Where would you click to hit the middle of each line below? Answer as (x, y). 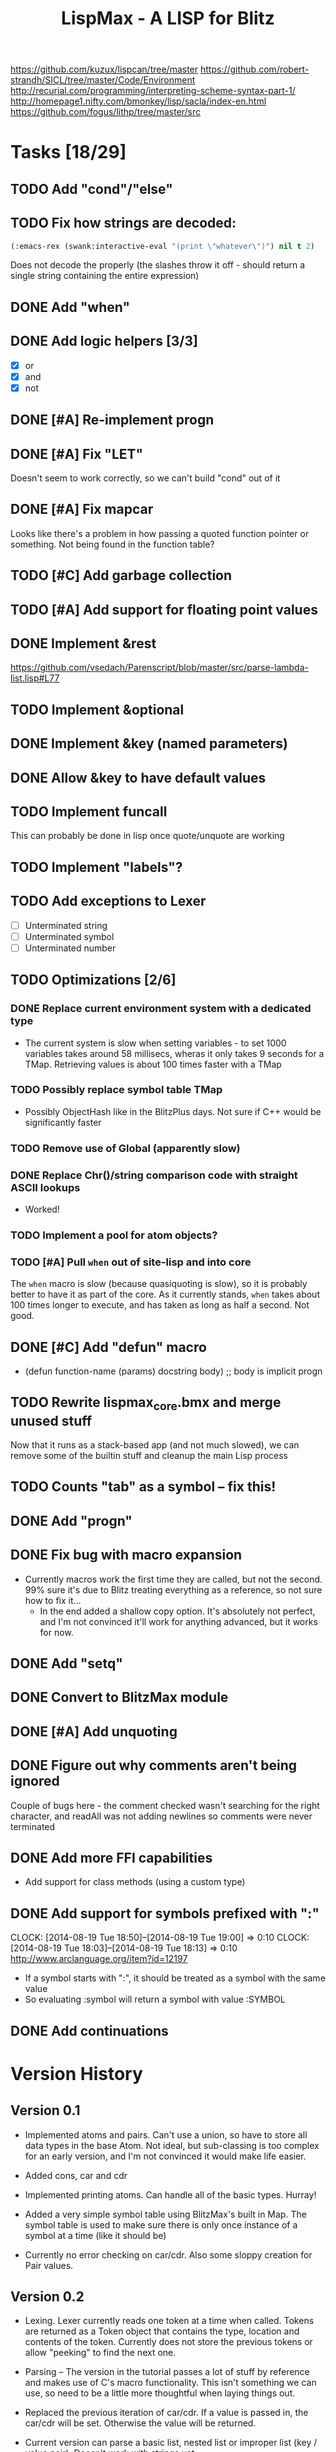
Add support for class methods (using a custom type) (135, 1882)
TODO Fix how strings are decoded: (123, 223)
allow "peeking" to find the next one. (100, 2353)
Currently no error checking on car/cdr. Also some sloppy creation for (168, 2254)
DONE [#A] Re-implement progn (112, 420)
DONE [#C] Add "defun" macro (108, 1347)
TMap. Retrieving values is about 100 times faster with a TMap (153, 1064)
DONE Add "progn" (71, 1520)
